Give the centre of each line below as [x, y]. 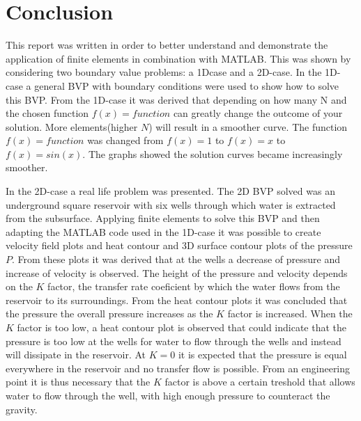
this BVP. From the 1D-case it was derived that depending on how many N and [176, 99]
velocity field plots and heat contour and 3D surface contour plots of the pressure [179, 245]
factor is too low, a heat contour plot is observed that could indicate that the [182, 327]
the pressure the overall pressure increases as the [109, 313]
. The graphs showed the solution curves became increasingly [213, 153]
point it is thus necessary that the [78, 382]
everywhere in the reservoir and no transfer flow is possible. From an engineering [178, 368]
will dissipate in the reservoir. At [76, 355]
